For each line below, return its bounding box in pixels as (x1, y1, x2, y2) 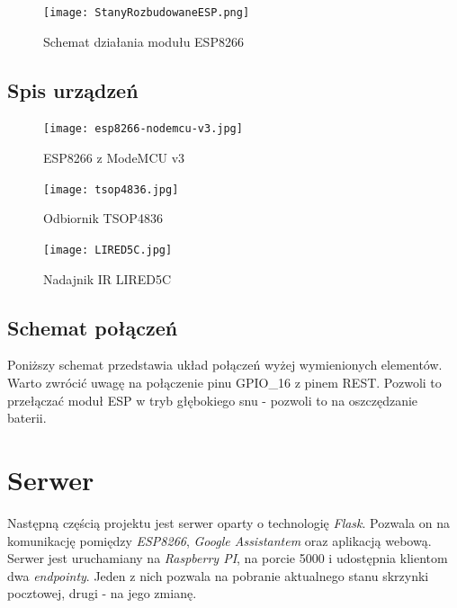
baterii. (7, 408, 47, 427)
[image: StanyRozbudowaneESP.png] (43, 6, 250, 19)
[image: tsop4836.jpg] (43, 183, 179, 196)
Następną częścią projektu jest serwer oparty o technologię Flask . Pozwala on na (7, 513, 450, 532)
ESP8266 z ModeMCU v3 (43, 148, 185, 167)
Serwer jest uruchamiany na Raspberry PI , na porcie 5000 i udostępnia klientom (7, 549, 448, 568)
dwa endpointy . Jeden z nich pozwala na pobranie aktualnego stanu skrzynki (7, 566, 429, 585)
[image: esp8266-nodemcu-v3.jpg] (43, 122, 243, 136)
